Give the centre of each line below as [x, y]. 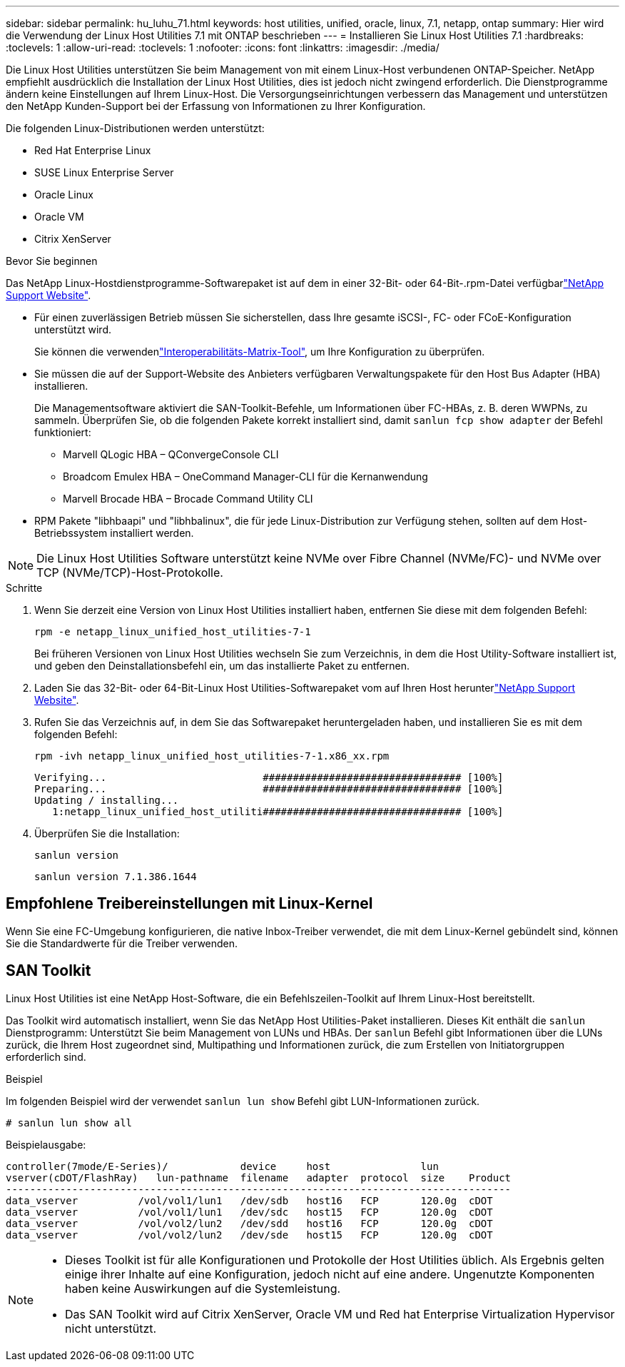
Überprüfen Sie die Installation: [107, 833]
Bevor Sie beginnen [52, 261]
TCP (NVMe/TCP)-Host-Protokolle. [130, 572]
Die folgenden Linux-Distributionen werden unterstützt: [135, 128]
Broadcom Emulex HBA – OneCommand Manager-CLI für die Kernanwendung [245, 476]
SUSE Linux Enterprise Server [104, 172]
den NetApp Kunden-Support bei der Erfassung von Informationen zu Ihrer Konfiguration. [216, 106]
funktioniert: [63, 432]
